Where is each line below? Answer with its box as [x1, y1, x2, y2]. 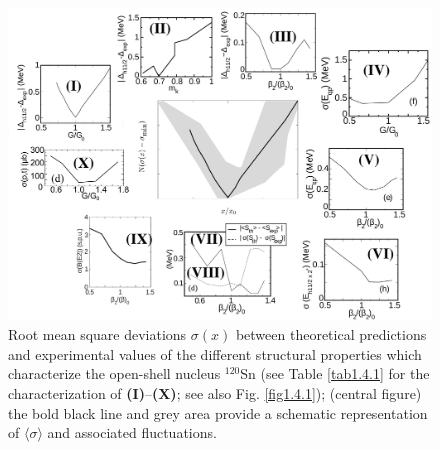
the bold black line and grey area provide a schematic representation [8, 402, 428, 423]
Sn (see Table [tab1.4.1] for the [240, 363, 430, 384]
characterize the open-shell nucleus [8, 363, 221, 384]
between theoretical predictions [235, 324, 427, 345]
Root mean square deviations [8, 324, 187, 345]
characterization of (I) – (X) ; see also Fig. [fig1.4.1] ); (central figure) [8, 382, 422, 403]
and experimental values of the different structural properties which [8, 343, 422, 364]
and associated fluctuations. [47, 422, 217, 443]
